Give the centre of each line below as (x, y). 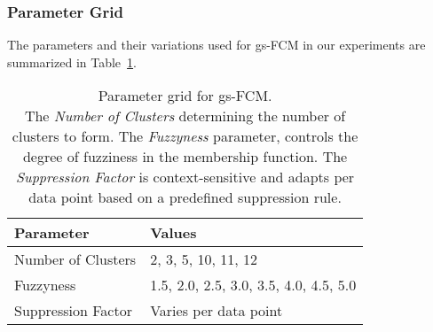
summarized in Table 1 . (72, 62)
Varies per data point (216, 311)
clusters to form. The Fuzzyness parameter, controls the (185, 136)
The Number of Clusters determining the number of (185, 116)
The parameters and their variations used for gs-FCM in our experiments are (216, 45)
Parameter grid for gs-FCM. (185, 96)
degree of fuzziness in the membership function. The (185, 157)
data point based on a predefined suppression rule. (185, 197)
